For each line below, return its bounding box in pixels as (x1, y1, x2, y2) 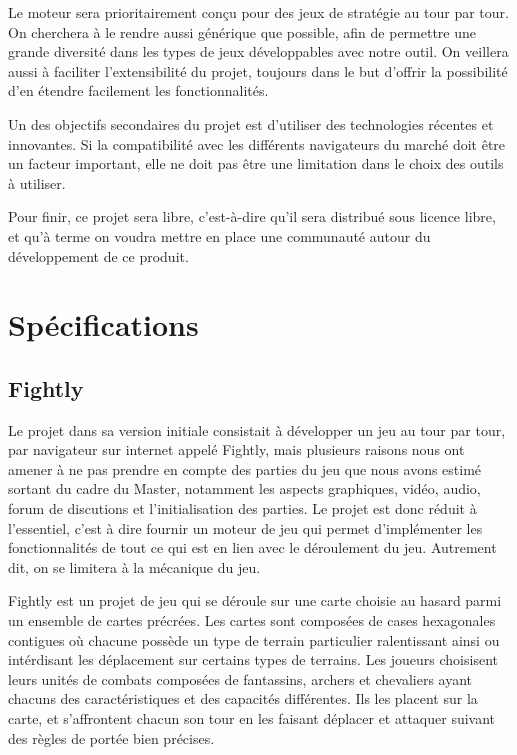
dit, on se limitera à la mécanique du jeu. (8, 556, 261, 577)
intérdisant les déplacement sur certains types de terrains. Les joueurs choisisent (8, 649, 498, 670)
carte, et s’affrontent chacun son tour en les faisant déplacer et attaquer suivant (8, 708, 496, 729)
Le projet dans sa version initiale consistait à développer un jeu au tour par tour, (8, 419, 506, 440)
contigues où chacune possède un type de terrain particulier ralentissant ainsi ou (8, 629, 500, 650)
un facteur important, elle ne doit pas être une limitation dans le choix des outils (8, 153, 504, 174)
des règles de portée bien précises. (8, 727, 215, 748)
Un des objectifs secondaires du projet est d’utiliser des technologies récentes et (8, 113, 494, 134)
